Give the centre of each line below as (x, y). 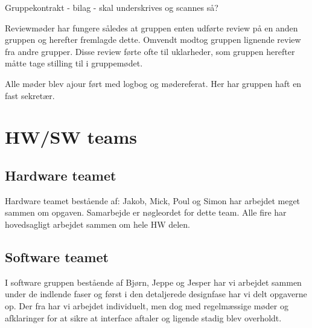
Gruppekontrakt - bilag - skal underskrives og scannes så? (112, 7)
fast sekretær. (30, 95)
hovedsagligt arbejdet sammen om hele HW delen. (98, 224)
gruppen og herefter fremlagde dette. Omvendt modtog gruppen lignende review (153, 40)
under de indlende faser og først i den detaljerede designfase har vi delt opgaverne (156, 294)
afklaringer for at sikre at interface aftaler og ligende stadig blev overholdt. (143, 317)
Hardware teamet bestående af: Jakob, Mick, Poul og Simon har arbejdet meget (153, 200)
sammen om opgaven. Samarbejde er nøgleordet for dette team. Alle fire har (146, 212)
